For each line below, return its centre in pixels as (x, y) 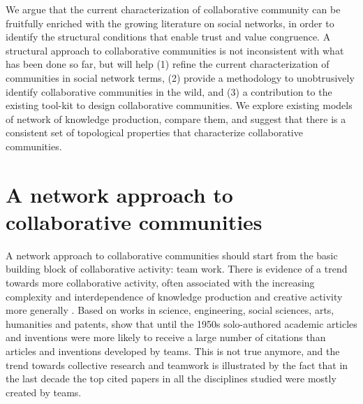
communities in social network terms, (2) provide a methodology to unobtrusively (180, 77)
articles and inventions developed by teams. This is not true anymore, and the (173, 351)
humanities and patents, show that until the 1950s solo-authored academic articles (181, 323)
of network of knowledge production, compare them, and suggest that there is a (176, 118)
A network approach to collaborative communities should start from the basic (172, 255)
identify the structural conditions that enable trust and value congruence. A (168, 37)
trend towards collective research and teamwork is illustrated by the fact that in (177, 365)
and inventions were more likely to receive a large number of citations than (166, 337)
